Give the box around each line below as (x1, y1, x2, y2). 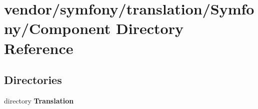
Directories (4, 72, 62, 87)
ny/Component (4, 18, 111, 38)
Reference (4, 37, 73, 58)
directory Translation (4, 95, 74, 105)
